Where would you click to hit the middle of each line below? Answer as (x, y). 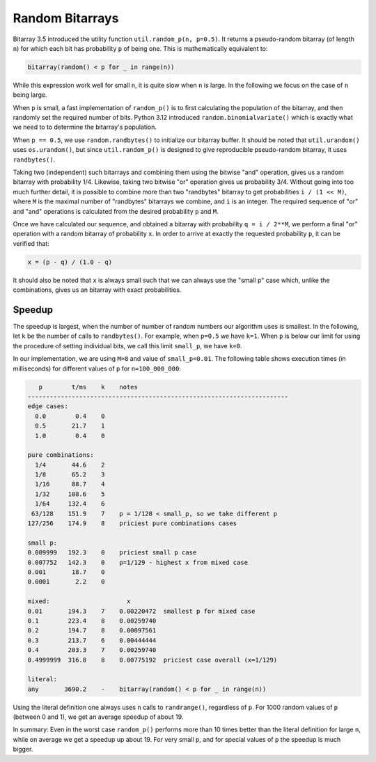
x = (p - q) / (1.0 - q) (70, 262)
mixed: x (79, 601)
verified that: (31, 243)
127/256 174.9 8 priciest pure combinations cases (132, 523)
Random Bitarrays (66, 18)
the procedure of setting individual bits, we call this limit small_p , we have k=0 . (128, 345)
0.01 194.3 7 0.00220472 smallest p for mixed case (141, 611)
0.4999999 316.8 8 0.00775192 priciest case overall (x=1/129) (152, 660)
